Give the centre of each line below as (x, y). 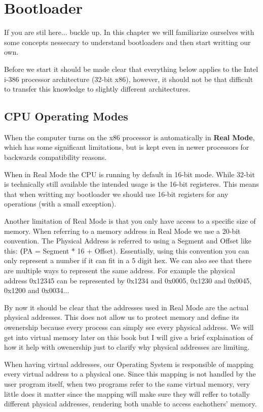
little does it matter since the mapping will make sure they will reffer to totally (127, 394)
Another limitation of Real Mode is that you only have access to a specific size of (130, 221)
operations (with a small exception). (60, 204)
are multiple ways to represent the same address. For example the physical (120, 271)
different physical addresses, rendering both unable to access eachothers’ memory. (130, 404)
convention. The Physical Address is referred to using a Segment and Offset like (128, 241)
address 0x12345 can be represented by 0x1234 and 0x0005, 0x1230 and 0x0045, (128, 280)
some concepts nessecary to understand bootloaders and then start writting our (127, 42)
